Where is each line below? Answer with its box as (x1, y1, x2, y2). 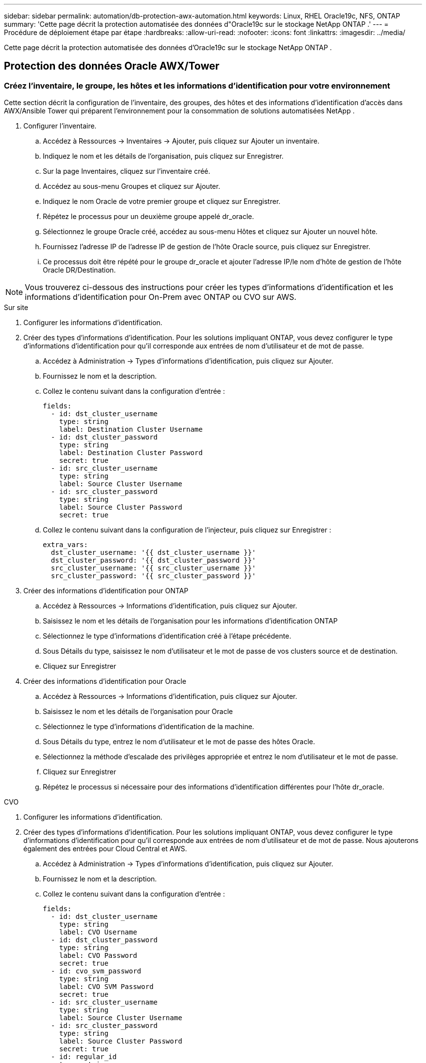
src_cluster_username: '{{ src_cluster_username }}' (51, 564, 256, 572)
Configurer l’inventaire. (23, 122, 97, 130)
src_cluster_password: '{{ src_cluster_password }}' (51, 572, 256, 580)
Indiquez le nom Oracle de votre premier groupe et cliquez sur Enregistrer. (43, 197, 281, 206)
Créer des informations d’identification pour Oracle (23, 677, 186, 686)
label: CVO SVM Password (59, 983, 154, 991)
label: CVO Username (59, 928, 137, 936)
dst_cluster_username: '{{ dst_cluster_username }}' (51, 549, 256, 557)
